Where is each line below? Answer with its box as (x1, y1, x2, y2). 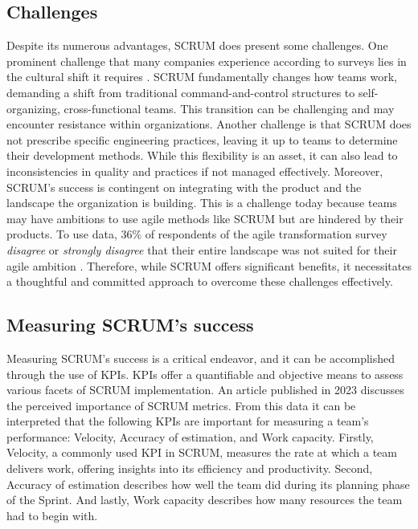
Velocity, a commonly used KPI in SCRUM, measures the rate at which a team (6, 444, 397, 461)
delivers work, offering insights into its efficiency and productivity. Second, (6, 460, 373, 477)
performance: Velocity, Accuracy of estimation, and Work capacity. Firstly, (6, 428, 374, 445)
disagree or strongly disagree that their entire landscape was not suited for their (6, 241, 397, 258)
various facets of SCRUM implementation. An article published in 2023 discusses (6, 381, 404, 398)
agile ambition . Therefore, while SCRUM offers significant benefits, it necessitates (6, 257, 412, 274)
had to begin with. (6, 507, 98, 523)
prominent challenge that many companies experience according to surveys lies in (6, 52, 407, 69)
